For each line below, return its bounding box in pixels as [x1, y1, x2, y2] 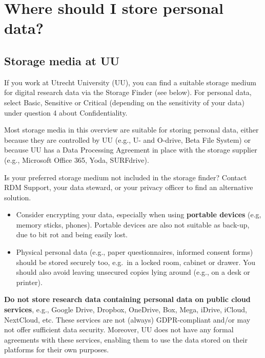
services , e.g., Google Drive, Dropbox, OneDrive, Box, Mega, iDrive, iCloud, [4, 304, 247, 315]
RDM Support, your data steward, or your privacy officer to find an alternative [4, 182, 253, 193]
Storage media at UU [4, 52, 120, 68]
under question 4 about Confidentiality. [4, 107, 128, 118]
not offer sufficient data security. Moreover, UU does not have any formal [4, 324, 234, 335]
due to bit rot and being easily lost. [16, 229, 128, 240]
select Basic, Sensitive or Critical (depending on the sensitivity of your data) [4, 97, 244, 107]
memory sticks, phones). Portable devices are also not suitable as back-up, [16, 219, 250, 230]
